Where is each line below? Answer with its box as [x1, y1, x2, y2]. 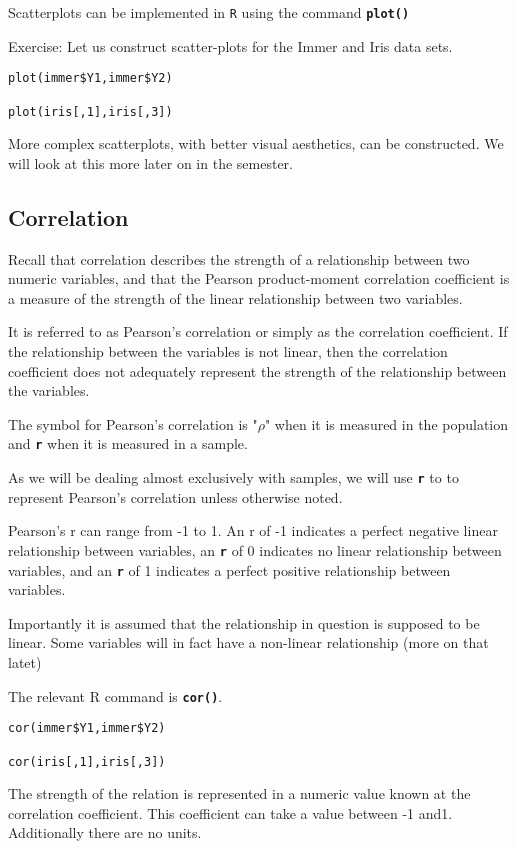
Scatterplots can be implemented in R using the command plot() [8, 2, 410, 22]
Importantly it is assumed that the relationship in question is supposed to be [8, 612, 480, 633]
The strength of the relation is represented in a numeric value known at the [8, 783, 471, 804]
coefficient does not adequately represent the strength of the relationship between [8, 360, 507, 381]
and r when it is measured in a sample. [8, 433, 248, 454]
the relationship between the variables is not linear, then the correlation [8, 340, 448, 361]
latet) [8, 651, 42, 672]
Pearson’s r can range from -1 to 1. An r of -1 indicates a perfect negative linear [8, 520, 498, 541]
